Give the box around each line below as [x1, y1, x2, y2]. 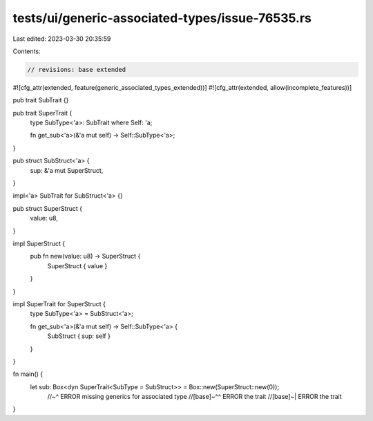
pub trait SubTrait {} [12, 96, 69, 104]
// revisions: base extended [27, 66, 126, 73]
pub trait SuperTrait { [12, 109, 73, 117]
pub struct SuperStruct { [12, 204, 83, 212]
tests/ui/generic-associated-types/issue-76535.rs [12, 10, 312, 26]
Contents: [12, 47, 41, 55]
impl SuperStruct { [12, 239, 66, 247]
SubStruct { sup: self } [47, 332, 111, 340]
